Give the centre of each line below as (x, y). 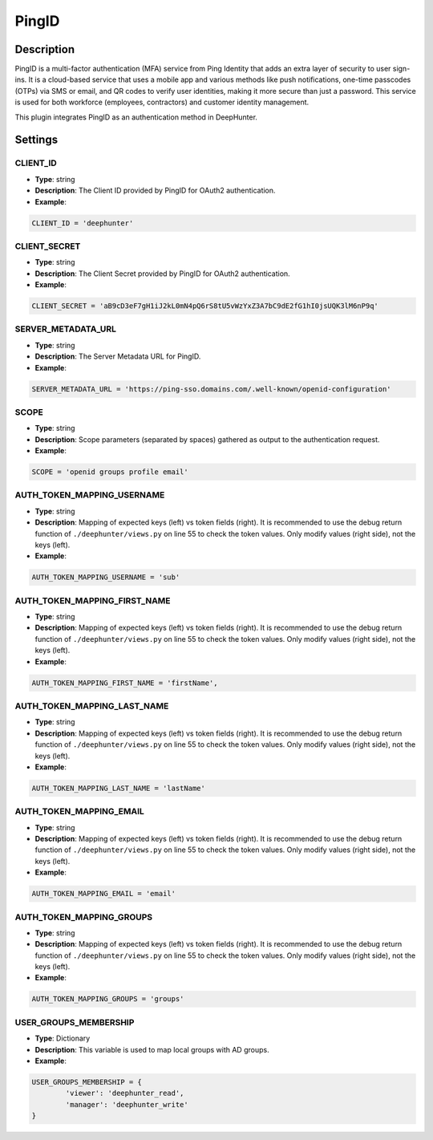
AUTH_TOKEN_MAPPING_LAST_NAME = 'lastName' (119, 788)
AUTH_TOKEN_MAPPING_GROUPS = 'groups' (108, 999)
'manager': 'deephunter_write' (127, 1104)
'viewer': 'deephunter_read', (125, 1093)
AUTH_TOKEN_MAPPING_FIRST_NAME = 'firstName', (125, 683)
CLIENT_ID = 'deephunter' (83, 223)
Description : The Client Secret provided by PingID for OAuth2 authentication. (162, 274)
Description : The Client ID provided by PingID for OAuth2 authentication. (155, 191)
